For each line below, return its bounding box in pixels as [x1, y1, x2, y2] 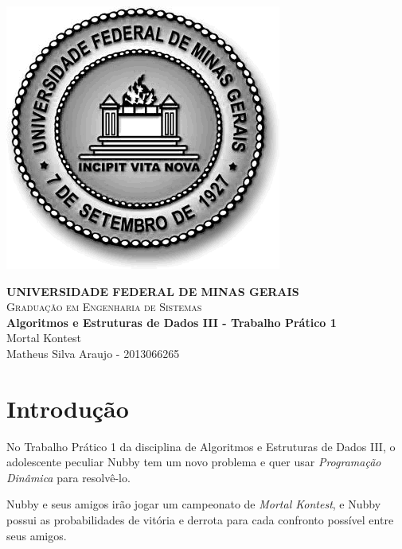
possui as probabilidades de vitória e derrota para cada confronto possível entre [6, 512, 394, 528]
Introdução [6, 391, 129, 424]
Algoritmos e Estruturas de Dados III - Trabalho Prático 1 [6, 313, 337, 330]
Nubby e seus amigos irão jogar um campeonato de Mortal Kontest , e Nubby [6, 496, 381, 512]
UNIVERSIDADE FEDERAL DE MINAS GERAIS [6, 282, 299, 299]
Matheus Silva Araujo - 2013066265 [6, 345, 180, 361]
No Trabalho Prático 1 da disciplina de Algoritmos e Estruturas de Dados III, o [6, 438, 396, 454]
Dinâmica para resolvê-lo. [6, 469, 131, 485]
